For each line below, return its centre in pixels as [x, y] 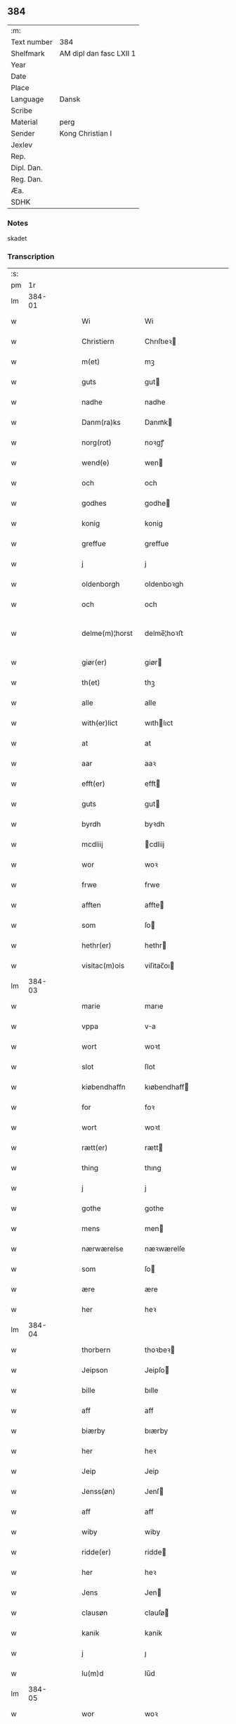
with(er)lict [100, 723]
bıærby [156, 1431]
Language [27, 99]
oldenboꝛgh [164, 585]
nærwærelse [103, 1249]
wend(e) [96, 463]
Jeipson [95, 1370]
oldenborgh [101, 585]
